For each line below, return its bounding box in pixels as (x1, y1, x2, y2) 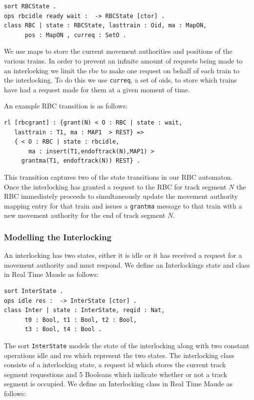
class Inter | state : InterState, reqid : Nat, (4, 307, 165, 314)
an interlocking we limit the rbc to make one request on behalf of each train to (4, 65, 240, 75)
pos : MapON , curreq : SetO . (24, 31, 127, 39)
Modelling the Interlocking (4, 231, 112, 243)
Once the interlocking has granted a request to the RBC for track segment (4, 181, 227, 191)
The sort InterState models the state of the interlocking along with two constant (4, 340, 250, 350)
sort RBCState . (4, 3, 57, 10)
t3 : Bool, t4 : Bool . (24, 326, 102, 333)
